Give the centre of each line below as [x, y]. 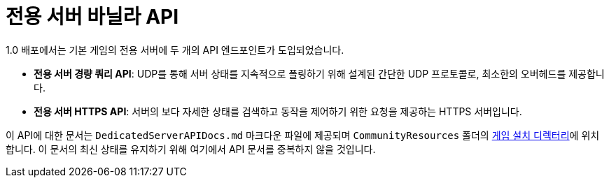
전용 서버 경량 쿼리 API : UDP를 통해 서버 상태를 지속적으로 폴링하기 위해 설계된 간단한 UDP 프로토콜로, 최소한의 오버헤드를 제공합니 [319, 73]
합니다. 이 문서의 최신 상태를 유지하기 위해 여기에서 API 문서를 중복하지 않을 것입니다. [191, 149]
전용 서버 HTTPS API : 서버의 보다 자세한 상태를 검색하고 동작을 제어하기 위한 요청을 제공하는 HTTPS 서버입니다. [278, 111]
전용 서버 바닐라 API [92, 17]
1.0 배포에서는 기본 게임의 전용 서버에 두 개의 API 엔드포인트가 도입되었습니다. [175, 50]
